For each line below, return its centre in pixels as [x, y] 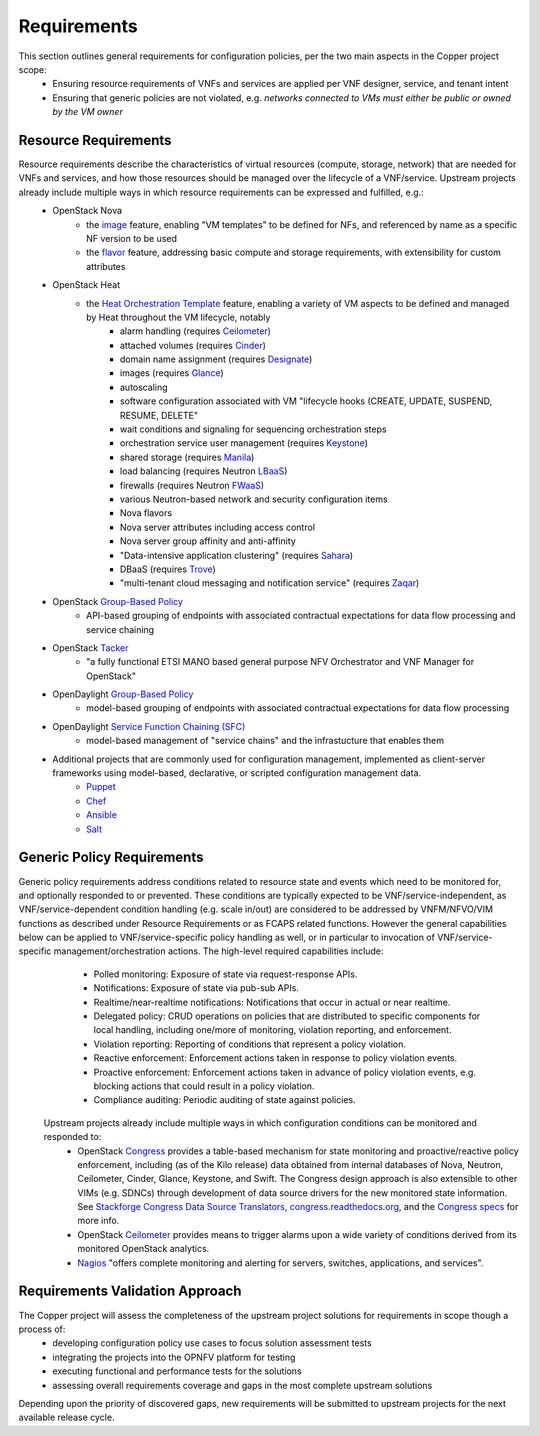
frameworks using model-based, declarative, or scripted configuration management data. [237, 773]
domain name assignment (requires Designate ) [216, 359]
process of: [42, 1329]
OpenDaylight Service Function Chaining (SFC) [149, 726]
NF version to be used [132, 238]
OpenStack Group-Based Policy [118, 601]
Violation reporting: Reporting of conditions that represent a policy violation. [250, 1044]
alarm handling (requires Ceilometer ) [196, 331]
